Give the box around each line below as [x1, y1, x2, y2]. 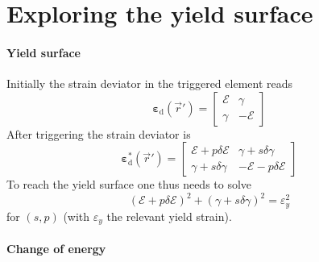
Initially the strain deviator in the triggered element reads [6, 75, 293, 92]
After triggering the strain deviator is [6, 125, 191, 142]
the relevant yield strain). [106, 207, 232, 224]
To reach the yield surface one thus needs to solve [6, 176, 252, 193]
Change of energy [6, 239, 106, 256]
